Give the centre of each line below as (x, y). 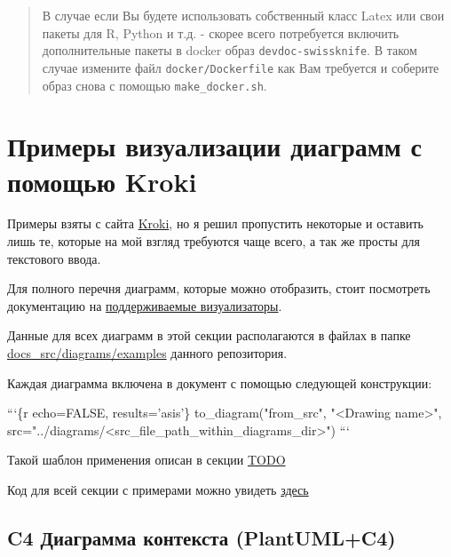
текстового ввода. (54, 258)
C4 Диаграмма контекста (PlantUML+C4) (202, 537)
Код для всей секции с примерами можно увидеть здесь (158, 489)
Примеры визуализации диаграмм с (215, 146)
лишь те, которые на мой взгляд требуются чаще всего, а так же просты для (214, 241)
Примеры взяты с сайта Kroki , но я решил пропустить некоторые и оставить (215, 223)
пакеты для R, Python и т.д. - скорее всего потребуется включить (221, 32)
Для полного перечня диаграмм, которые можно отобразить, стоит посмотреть (219, 288)
